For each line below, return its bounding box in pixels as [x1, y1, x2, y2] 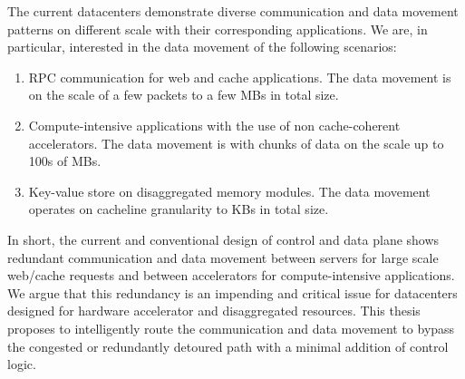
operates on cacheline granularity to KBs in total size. [28, 199, 329, 219]
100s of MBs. [28, 151, 102, 170]
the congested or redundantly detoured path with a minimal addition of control [7, 336, 449, 355]
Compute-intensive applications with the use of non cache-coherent [28, 115, 401, 134]
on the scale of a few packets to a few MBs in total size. [28, 85, 339, 104]
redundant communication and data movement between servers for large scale [7, 248, 439, 267]
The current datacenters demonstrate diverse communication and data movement [7, 2, 459, 20]
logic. [7, 355, 36, 374]
